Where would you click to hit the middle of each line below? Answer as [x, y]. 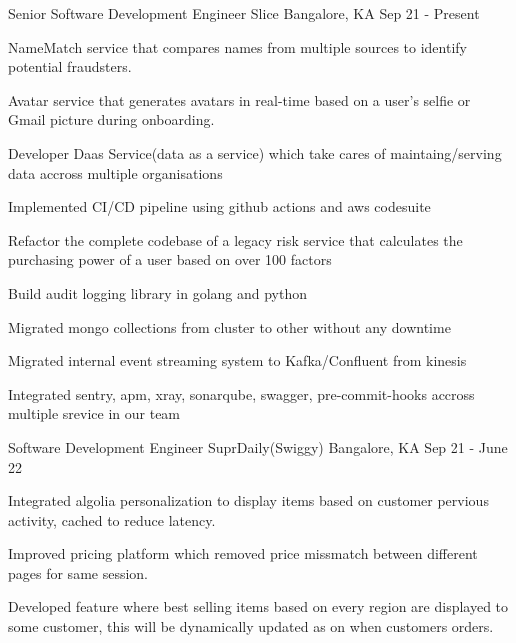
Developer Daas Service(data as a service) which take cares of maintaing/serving [255, 152]
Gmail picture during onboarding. [111, 119]
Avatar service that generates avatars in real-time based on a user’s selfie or [239, 99]
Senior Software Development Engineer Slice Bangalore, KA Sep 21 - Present [244, 13]
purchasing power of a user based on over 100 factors [170, 259]
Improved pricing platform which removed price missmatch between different [243, 553]
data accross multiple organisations [115, 172]
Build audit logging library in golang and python [158, 292]
